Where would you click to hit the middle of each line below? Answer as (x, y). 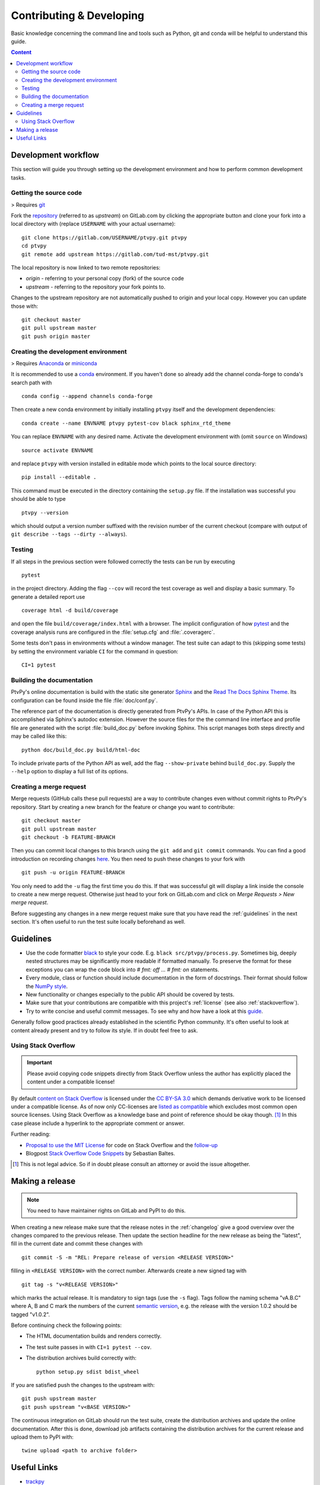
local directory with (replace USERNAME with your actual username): (93, 224)
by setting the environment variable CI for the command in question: (95, 651)
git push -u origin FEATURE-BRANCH (73, 873)
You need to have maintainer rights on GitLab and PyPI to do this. (106, 1211)
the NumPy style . (47, 986)
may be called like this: (39, 736)
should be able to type (39, 499)
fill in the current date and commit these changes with (77, 1244)
